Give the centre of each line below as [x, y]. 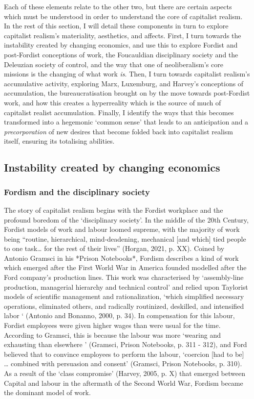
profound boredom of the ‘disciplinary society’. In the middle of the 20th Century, [126, 219]
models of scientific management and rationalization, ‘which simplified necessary [124, 296]
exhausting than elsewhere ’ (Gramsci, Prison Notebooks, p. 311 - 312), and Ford [126, 344]
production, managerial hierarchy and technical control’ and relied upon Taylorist [126, 287]
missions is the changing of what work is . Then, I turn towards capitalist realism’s [127, 74]
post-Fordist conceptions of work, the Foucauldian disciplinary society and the [121, 54]
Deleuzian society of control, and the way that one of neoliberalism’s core [114, 64]
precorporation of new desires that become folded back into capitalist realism [119, 131]
